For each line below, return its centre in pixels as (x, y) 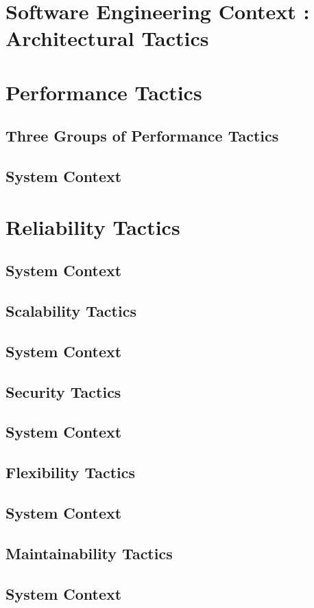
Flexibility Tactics (71, 472)
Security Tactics (63, 391)
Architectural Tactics (107, 38)
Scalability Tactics (71, 311)
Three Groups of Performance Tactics (142, 136)
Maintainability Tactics (89, 553)
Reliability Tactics (93, 226)
